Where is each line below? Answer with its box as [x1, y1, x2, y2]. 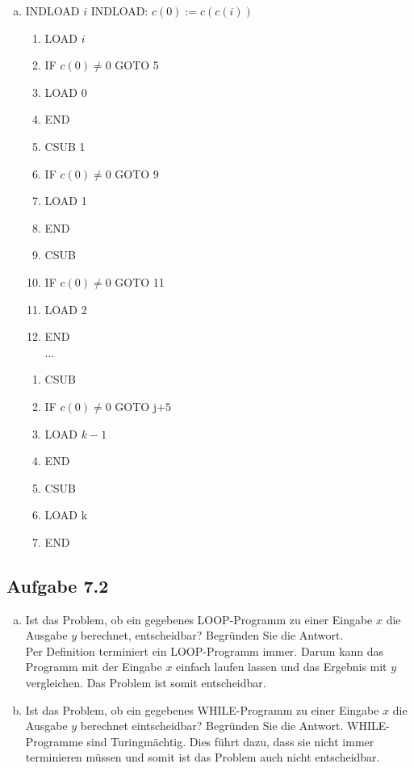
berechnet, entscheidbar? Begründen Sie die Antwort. [80, 627, 344, 644]
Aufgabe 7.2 [6, 573, 109, 598]
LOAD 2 [44, 300, 87, 317]
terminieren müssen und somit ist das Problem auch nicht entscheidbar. [25, 749, 380, 766]
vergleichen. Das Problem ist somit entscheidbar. [25, 674, 266, 691]
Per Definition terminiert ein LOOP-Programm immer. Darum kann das [25, 642, 384, 659]
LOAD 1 [44, 192, 87, 209]
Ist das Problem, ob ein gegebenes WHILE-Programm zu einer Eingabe [25, 701, 379, 718]
